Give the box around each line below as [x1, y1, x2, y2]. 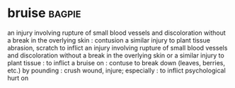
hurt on [7, 73, 29, 82]
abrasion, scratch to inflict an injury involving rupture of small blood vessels [7, 43, 228, 52]
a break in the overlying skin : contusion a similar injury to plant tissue [7, 35, 211, 44]
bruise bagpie [7, 5, 81, 21]
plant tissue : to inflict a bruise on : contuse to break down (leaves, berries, [7, 58, 225, 67]
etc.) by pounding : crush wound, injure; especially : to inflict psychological [7, 66, 227, 75]
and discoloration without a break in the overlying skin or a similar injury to [7, 51, 224, 60]
